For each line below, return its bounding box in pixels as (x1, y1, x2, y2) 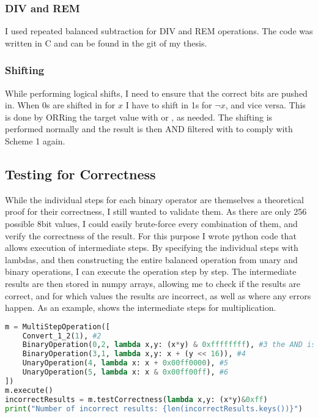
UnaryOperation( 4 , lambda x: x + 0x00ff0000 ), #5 (22, 359, 229, 368)
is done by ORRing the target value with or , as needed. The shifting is (5, 110, 273, 123)
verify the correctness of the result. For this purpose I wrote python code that (5, 229, 297, 242)
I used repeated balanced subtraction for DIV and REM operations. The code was (5, 24, 313, 37)
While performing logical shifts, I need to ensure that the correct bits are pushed (5, 86, 308, 99)
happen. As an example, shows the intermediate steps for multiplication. (5, 301, 276, 314)
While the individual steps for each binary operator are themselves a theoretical (5, 193, 304, 206)
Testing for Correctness (5, 164, 156, 183)
